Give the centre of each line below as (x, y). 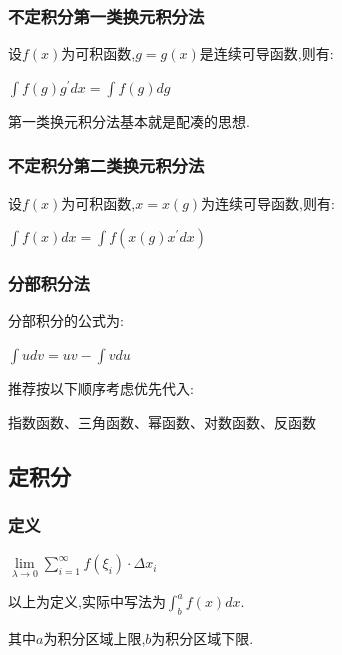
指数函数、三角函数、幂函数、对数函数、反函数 (162, 421)
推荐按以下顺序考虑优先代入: (101, 388)
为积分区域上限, (94, 638)
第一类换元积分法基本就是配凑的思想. (129, 120)
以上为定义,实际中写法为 (87, 601)
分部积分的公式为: (66, 320)
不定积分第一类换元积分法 (106, 15)
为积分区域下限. (202, 638)
